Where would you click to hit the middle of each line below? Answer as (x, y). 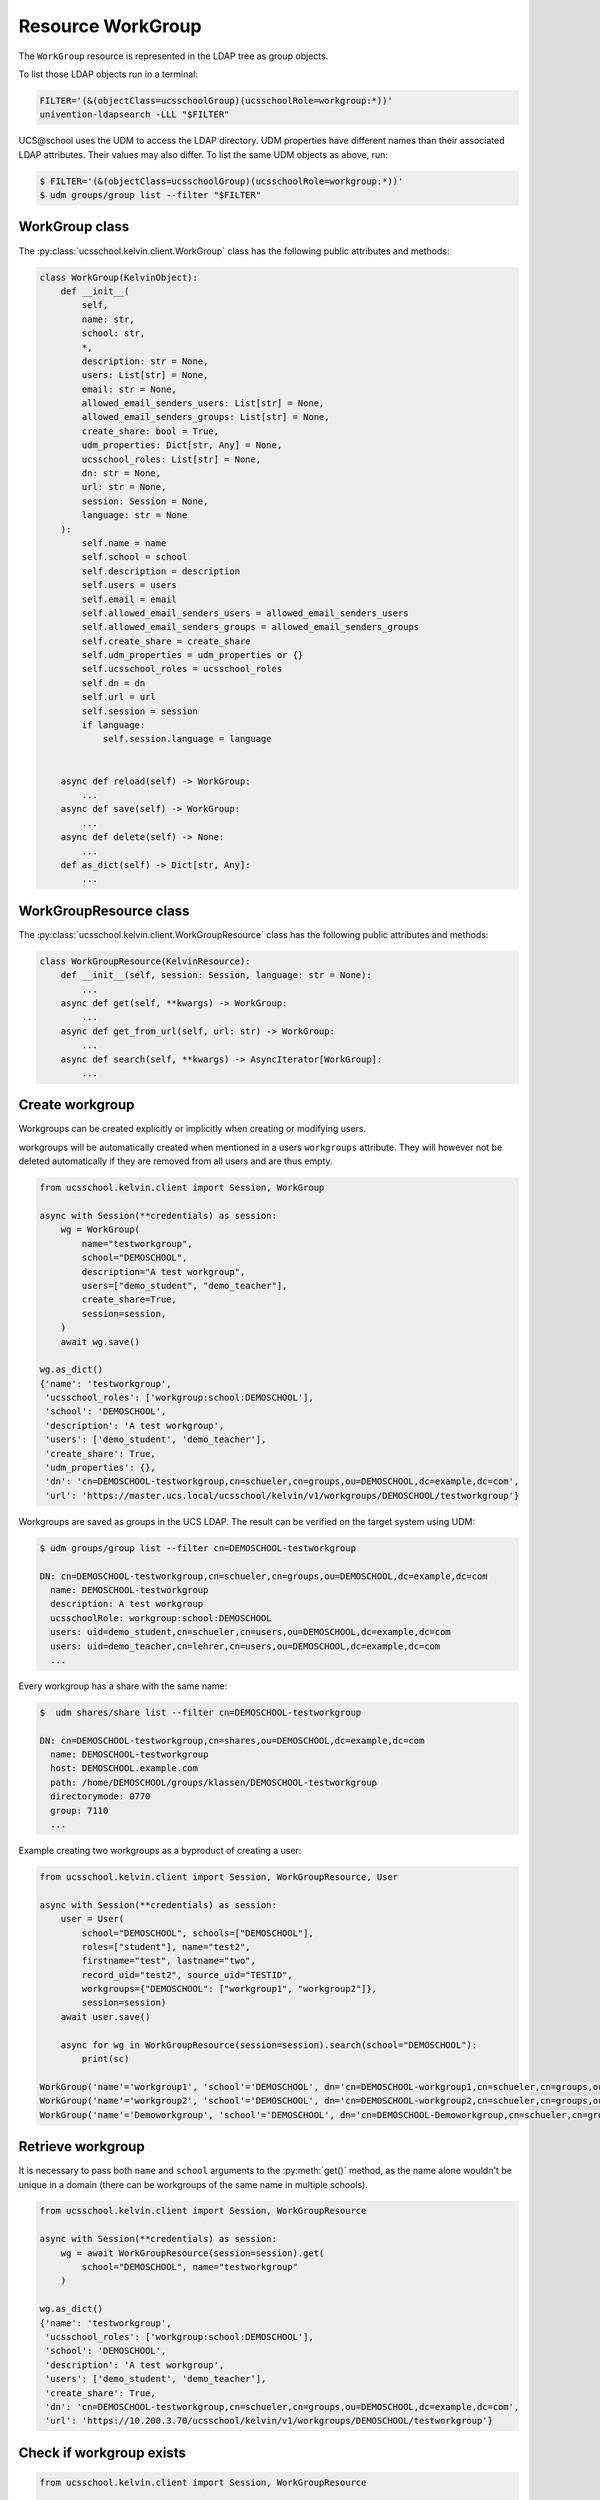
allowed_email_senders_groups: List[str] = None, (205, 417)
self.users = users (129, 585)
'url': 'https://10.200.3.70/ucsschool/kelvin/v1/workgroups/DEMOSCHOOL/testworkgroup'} (269, 2421)
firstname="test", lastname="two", (169, 1961)
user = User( (92, 1919)
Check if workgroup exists (102, 2452)
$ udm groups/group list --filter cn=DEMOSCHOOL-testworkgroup (198, 1548)
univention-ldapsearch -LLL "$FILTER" (134, 114)
